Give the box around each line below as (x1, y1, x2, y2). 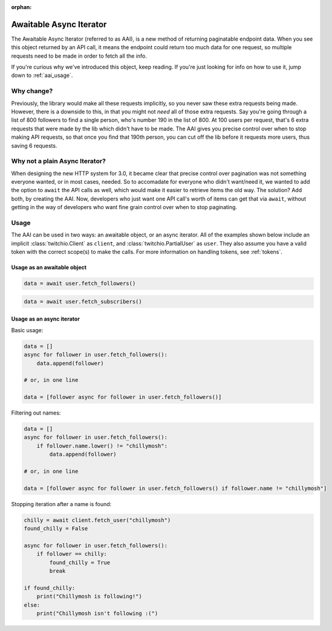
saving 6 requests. (11, 142, 57, 149)
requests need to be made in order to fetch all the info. (11, 52, 148, 59)
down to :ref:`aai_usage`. (11, 72, 73, 79)
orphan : (11, 4, 32, 10)
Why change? (11, 87, 53, 95)
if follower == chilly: (36, 550, 107, 558)
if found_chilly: (24, 584, 76, 591)
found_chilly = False (24, 525, 88, 532)
